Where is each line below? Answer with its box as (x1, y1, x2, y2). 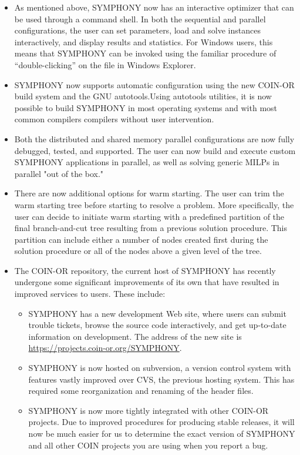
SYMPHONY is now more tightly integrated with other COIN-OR (28, 404, 269, 416)
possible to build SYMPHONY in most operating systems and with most (14, 101, 278, 113)
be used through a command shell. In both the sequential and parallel (14, 12, 266, 25)
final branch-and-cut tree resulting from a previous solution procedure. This (14, 222, 287, 234)
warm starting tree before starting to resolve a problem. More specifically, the (14, 198, 294, 210)
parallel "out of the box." (14, 167, 104, 179)
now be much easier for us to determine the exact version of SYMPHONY (28, 427, 295, 439)
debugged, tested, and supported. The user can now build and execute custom (14, 144, 296, 156)
